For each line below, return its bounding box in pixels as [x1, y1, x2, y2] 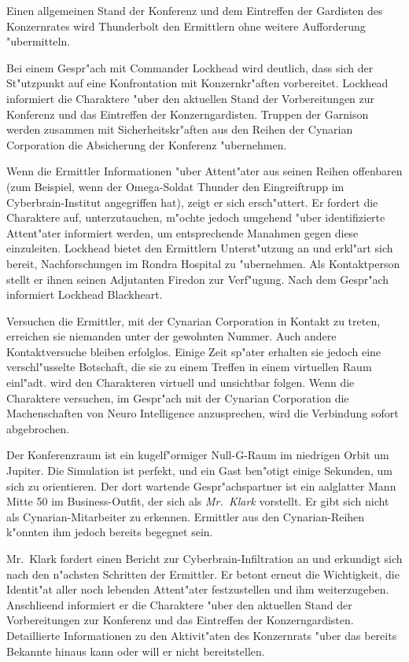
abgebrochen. [6, 420, 70, 436]
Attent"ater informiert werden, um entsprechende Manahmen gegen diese [6, 224, 359, 241]
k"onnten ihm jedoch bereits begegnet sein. [6, 524, 213, 540]
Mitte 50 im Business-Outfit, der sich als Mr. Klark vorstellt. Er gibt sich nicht [6, 493, 389, 509]
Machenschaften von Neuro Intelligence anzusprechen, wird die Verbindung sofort [6, 405, 399, 421]
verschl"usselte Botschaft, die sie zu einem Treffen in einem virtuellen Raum [6, 359, 372, 375]
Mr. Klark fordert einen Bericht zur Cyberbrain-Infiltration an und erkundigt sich [6, 550, 403, 566]
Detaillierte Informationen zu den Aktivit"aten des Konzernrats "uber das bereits [6, 627, 397, 643]
